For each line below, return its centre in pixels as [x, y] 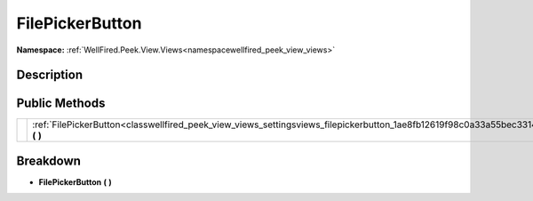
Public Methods [61, 104]
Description [50, 75]
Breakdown [49, 161]
